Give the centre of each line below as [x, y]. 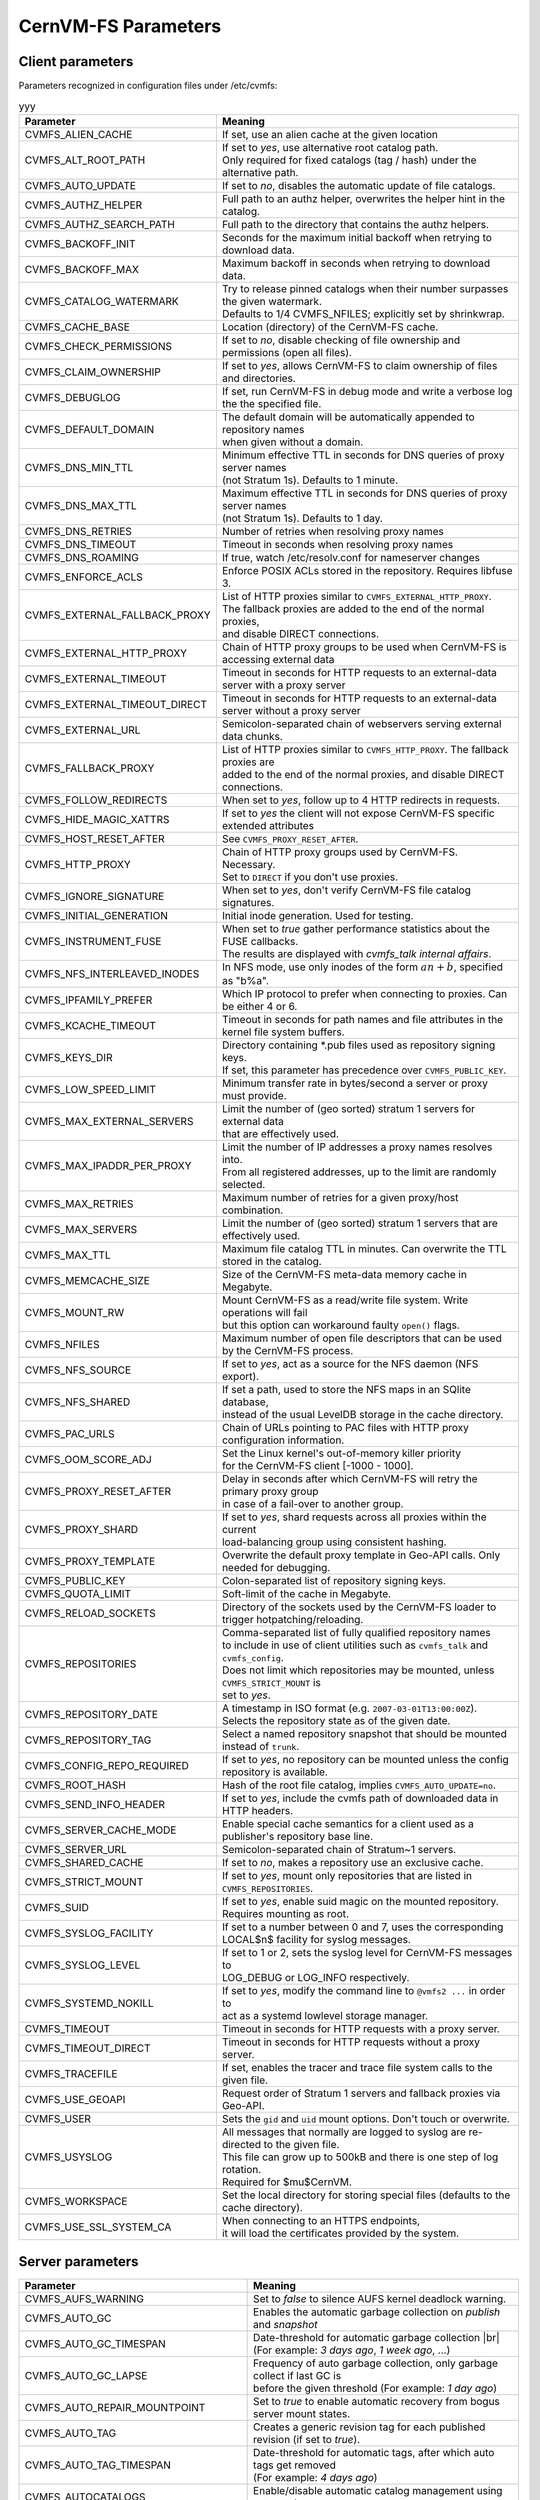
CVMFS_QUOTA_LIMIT [78, 1594]
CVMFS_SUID [56, 1908]
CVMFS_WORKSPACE [76, 2202]
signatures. [248, 902]
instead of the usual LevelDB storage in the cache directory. [362, 1415]
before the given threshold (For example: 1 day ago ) [375, 2388]
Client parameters [76, 61]
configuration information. [283, 1440]
